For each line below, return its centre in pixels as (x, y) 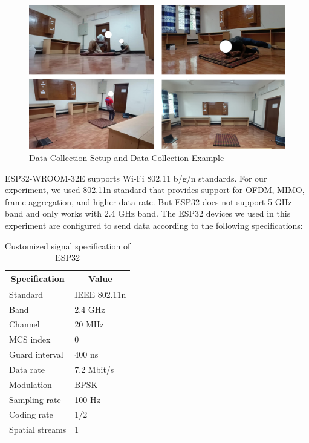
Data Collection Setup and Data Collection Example (127, 158)
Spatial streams (38, 429)
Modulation (31, 384)
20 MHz (89, 324)
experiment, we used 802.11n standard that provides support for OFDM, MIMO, (155, 190)
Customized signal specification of (68, 245)
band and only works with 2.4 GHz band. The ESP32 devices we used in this (148, 213)
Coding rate (31, 414)
